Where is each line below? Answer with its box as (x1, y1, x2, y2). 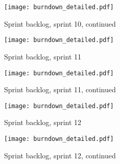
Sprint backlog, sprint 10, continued (4, 18, 116, 29)
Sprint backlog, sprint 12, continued (4, 150, 116, 160)
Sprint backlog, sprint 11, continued (4, 84, 116, 95)
